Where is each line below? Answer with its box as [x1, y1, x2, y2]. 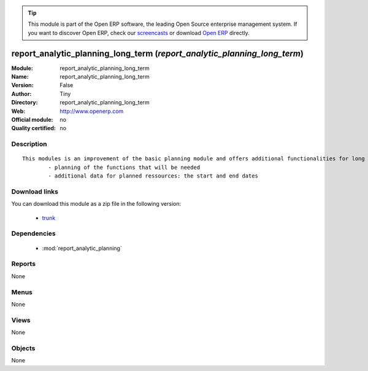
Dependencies [11, 229, 56, 238]
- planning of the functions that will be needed [48, 163, 201, 171]
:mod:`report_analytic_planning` [42, 244, 122, 252]
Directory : [11, 99, 38, 106]
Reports [11, 260, 36, 268]
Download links [11, 187, 58, 196]
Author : [11, 90, 32, 98]
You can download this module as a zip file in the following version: [11, 200, 182, 208]
